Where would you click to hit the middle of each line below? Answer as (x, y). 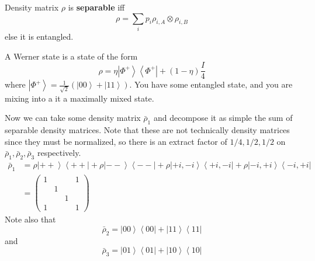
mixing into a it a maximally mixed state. (79, 98)
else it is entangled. (39, 36)
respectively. (59, 153)
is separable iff (96, 7)
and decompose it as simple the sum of (223, 118)
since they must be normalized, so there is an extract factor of (116, 141)
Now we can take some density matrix (73, 118)
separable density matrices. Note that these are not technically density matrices (147, 130)
